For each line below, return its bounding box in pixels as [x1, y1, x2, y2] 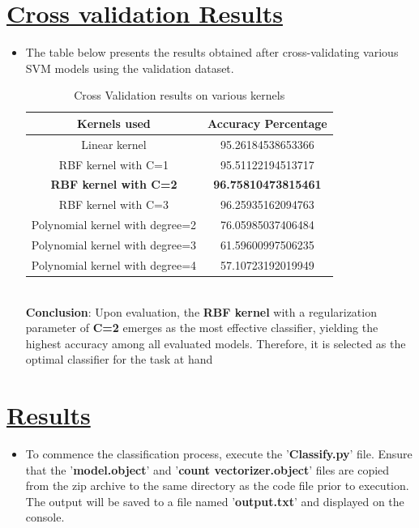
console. [25, 509, 65, 526]
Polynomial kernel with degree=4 [31, 256, 197, 273]
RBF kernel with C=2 [50, 176, 177, 193]
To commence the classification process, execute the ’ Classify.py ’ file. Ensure [25, 445, 413, 462]
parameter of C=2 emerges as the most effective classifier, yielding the [25, 319, 378, 336]
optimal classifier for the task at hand [25, 351, 213, 368]
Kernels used [77, 114, 151, 131]
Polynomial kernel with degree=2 [31, 216, 197, 233]
